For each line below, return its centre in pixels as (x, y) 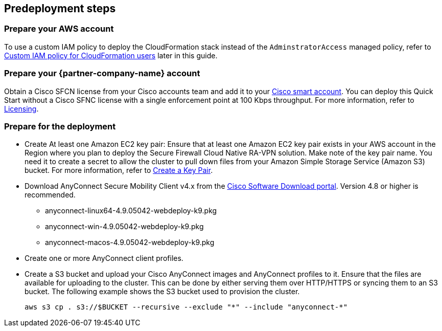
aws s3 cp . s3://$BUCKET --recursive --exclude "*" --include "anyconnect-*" (186, 307)
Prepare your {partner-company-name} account (102, 73)
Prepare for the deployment (60, 126)
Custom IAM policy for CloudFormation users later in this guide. (111, 55)
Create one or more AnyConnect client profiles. (104, 258)
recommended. (50, 195)
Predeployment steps (60, 8)
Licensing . (21, 108)
